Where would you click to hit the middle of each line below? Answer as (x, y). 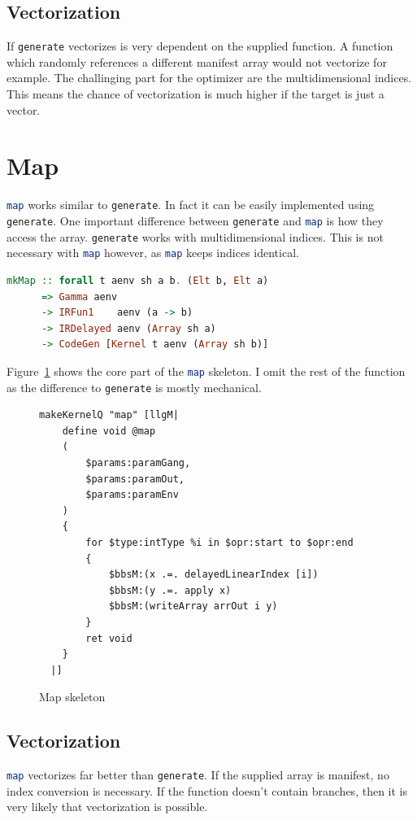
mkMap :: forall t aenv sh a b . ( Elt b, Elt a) (138, 280)
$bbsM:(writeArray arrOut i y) (193, 606)
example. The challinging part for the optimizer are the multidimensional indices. (209, 78)
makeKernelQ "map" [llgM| (109, 415)
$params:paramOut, (135, 479)
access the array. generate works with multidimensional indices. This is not (195, 236)
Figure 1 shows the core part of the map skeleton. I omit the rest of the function (206, 371)
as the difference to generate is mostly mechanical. (134, 387)
